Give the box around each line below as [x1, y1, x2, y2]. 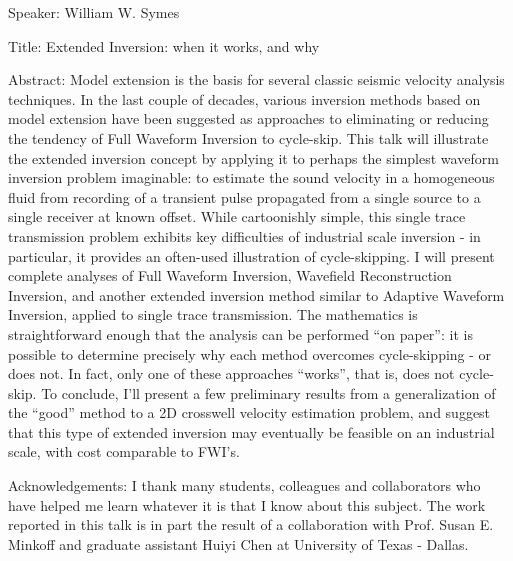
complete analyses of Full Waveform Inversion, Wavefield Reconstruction [8, 265, 452, 286]
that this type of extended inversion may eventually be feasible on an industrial [8, 421, 495, 442]
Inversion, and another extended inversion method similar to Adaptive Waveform [8, 284, 505, 305]
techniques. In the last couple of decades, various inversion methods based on [8, 88, 481, 109]
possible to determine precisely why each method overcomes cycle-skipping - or [8, 343, 492, 364]
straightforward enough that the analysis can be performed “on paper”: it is [8, 323, 473, 344]
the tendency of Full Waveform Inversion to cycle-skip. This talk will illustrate [8, 127, 489, 148]
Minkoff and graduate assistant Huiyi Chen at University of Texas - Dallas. [8, 533, 469, 554]
